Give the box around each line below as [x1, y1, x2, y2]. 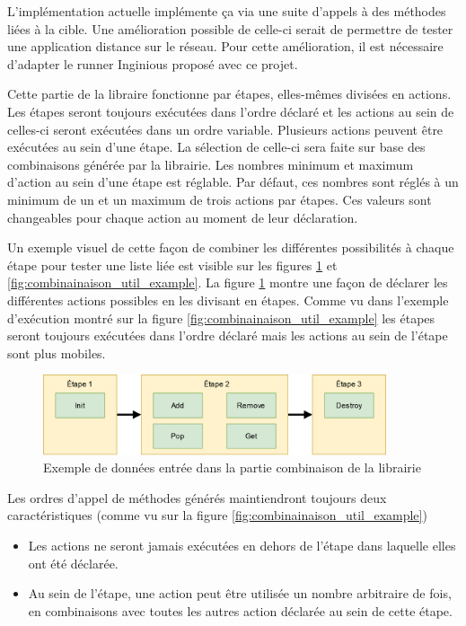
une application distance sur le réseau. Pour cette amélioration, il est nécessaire [7, 37, 444, 56]
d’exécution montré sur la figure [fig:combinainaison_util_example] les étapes [7, 308, 435, 327]
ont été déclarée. [28, 553, 119, 572]
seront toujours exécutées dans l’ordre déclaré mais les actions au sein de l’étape [7, 326, 448, 345]
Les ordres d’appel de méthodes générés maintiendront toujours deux [7, 488, 387, 507]
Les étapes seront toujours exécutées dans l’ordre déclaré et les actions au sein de [7, 101, 454, 120]
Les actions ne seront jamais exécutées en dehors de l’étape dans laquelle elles [28, 536, 456, 555]
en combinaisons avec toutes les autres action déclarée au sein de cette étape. [28, 601, 453, 620]
